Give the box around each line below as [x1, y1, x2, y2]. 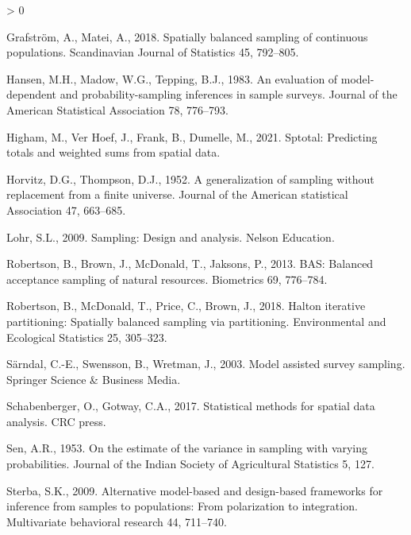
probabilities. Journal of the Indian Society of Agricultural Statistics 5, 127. [6, 456, 375, 472]
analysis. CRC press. [6, 413, 106, 429]
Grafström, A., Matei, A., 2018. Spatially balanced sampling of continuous [6, 28, 368, 45]
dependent [6, 86, 57, 103]
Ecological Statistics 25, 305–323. [6, 328, 167, 345]
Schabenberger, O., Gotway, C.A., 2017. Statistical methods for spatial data [6, 397, 375, 414]
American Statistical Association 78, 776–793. [6, 101, 229, 118]
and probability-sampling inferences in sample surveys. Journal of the [60, 86, 398, 103]
